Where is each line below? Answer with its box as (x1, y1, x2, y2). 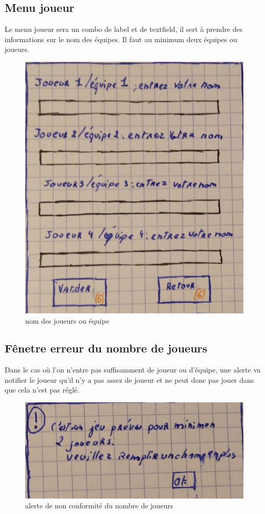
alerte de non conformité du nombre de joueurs (25, 500, 173, 511)
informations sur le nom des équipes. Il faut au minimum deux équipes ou (5, 33, 237, 44)
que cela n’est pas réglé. (5, 384, 80, 395)
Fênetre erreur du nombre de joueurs (5, 340, 207, 356)
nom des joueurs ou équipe (25, 315, 110, 326)
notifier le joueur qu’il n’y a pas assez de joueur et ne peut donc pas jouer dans (5, 374, 254, 385)
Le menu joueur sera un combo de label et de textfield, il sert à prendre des (5, 24, 243, 34)
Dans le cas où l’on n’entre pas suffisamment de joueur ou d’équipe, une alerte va (5, 364, 261, 375)
